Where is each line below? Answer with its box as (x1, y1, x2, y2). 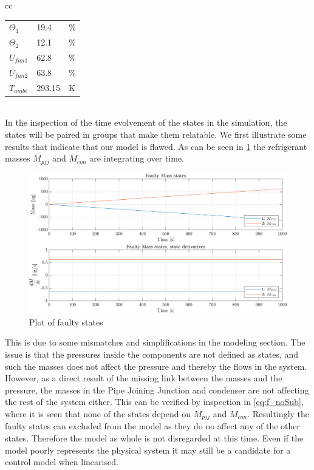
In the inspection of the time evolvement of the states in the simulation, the (5, 116, 287, 129)
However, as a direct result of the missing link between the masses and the (5, 372, 282, 384)
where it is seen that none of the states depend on (5, 407, 191, 420)
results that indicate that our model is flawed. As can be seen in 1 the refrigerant (5, 140, 307, 152)
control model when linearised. (5, 455, 118, 468)
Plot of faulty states (29, 315, 103, 328)
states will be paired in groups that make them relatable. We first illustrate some (5, 128, 307, 140)
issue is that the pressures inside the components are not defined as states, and (5, 348, 299, 361)
